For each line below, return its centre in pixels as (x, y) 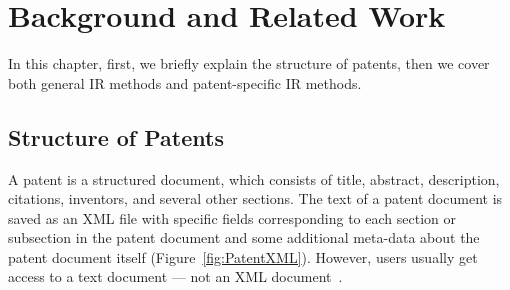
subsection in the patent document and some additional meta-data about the (244, 237)
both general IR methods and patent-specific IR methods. (185, 82)
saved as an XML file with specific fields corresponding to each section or (232, 217)
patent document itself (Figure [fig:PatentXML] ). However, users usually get (243, 256)
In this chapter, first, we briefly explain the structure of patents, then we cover (249, 63)
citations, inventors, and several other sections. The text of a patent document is (255, 198)
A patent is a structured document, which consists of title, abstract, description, (254, 178)
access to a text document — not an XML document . (175, 276)
